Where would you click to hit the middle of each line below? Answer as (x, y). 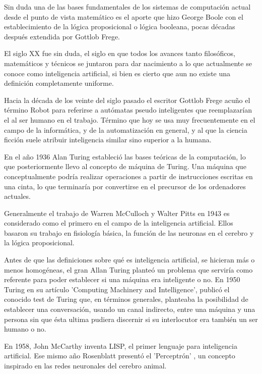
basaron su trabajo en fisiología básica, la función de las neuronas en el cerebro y (129, 232)
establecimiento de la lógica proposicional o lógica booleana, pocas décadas (120, 26)
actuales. (17, 196)
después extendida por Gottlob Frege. (62, 36)
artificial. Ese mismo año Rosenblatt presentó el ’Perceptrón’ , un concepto (120, 356)
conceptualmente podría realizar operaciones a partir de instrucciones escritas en (128, 176)
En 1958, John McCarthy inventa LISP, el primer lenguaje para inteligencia (121, 345)
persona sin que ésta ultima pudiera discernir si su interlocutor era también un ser (131, 319)
